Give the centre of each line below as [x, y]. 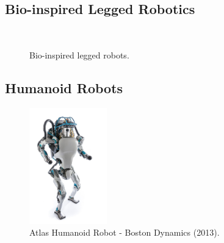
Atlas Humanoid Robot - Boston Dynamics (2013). [125, 232]
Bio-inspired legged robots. [79, 55]
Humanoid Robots [64, 87]
